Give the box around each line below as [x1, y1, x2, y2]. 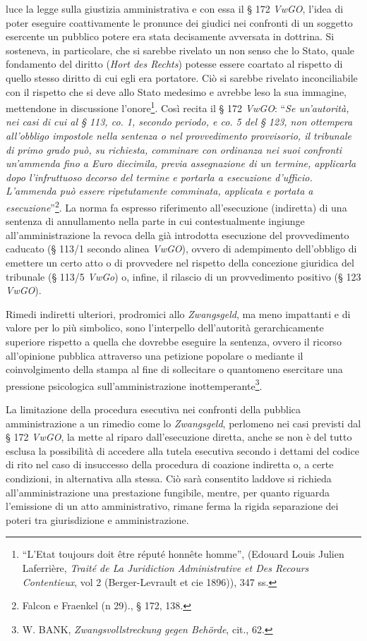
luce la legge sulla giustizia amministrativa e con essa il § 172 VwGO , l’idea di [6, 1, 344, 16]
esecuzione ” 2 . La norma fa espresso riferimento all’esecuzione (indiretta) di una [6, 197, 347, 214]
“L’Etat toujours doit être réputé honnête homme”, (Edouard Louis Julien [22, 547, 344, 561]
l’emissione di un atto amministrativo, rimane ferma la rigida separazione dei [6, 499, 339, 513]
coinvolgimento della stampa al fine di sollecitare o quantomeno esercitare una [6, 362, 343, 377]
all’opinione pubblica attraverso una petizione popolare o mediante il [6, 348, 303, 362]
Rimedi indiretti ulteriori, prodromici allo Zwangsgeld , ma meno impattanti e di [6, 306, 351, 321]
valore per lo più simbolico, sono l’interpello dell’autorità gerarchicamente [6, 320, 324, 335]
